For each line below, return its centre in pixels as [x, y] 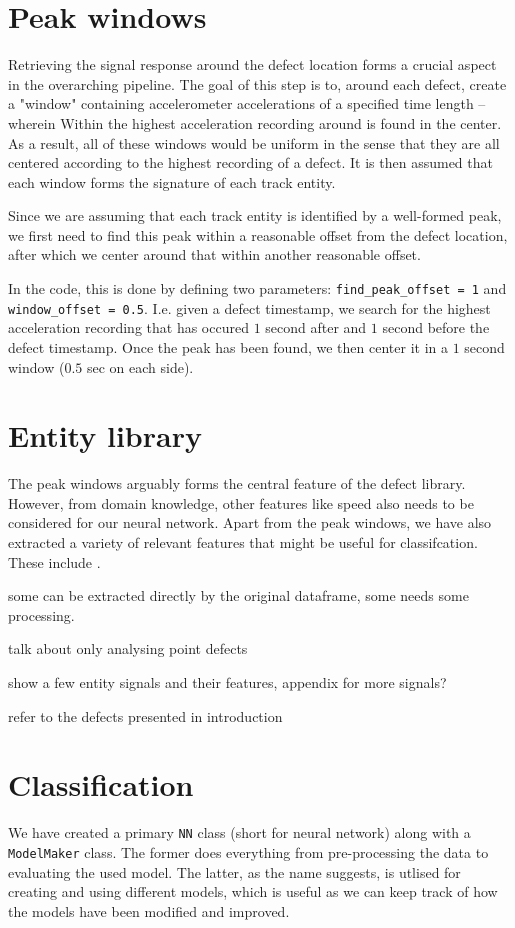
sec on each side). [140, 366]
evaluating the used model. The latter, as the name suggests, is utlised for [234, 871]
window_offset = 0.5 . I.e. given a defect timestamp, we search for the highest [249, 307]
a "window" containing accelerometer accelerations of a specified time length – [247, 103]
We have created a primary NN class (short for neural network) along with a [239, 832]
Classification [101, 784]
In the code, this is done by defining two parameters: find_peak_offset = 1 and [257, 288]
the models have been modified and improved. [149, 910]
